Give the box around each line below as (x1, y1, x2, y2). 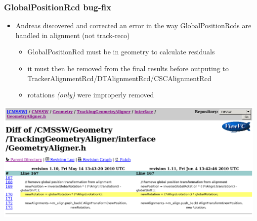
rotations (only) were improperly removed (27, 89, 154, 100)
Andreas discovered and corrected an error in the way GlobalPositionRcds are (15, 20, 252, 31)
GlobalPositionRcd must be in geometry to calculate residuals (27, 46, 215, 57)
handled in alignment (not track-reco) (15, 30, 130, 40)
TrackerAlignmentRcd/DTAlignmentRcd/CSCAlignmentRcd (27, 73, 212, 83)
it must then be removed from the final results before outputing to (27, 63, 229, 73)
